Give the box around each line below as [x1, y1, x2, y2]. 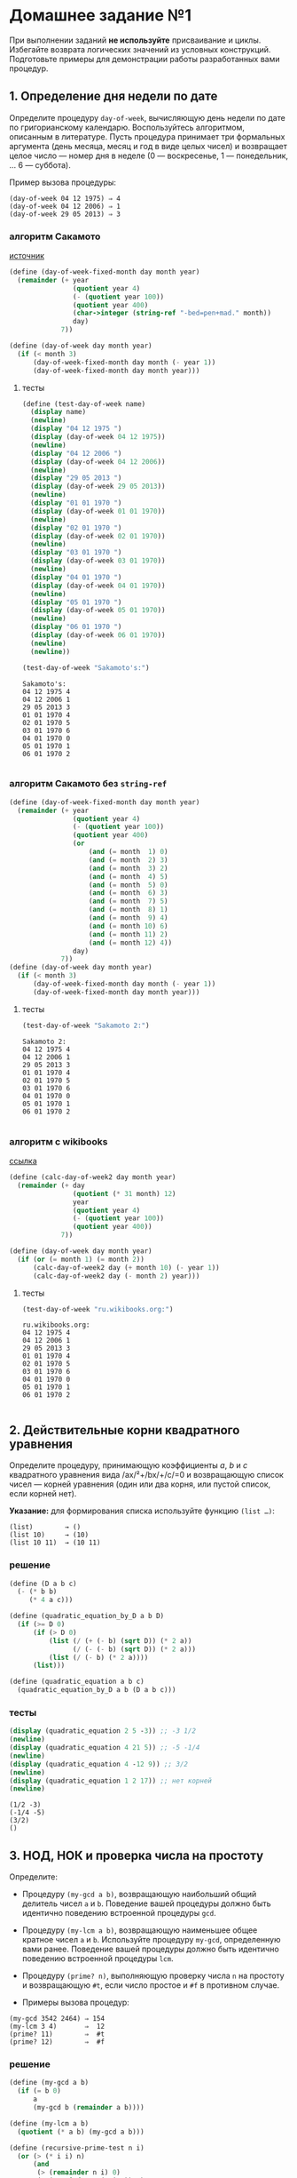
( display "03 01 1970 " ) [30, 548, 122, 557]
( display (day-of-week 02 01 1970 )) [30, 531, 166, 540]
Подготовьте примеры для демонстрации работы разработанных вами [9, 53, 280, 64]
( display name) [30, 408, 87, 417]
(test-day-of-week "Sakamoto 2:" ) [21, 1021, 150, 1030]
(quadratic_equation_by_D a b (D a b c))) [17, 1686, 176, 1695]
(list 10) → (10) [9, 1530, 90, 1540]
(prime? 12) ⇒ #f [9, 2038, 105, 2046]
